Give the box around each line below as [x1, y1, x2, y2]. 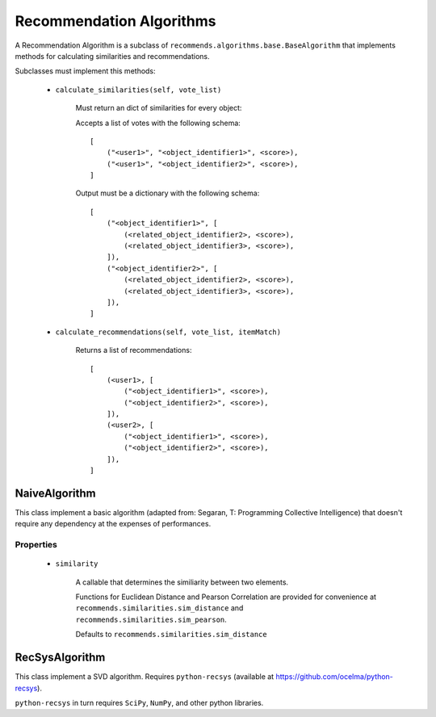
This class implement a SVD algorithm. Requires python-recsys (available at [15, 672, 275, 681]
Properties [15, 539, 58, 551]
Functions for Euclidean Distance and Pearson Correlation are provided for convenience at [75, 592, 377, 602]
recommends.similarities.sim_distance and [75, 603, 244, 613]
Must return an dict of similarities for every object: [75, 103, 242, 113]
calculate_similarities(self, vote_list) [55, 85, 222, 94]
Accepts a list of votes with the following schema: [75, 118, 241, 128]
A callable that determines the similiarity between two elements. [75, 577, 289, 587]
